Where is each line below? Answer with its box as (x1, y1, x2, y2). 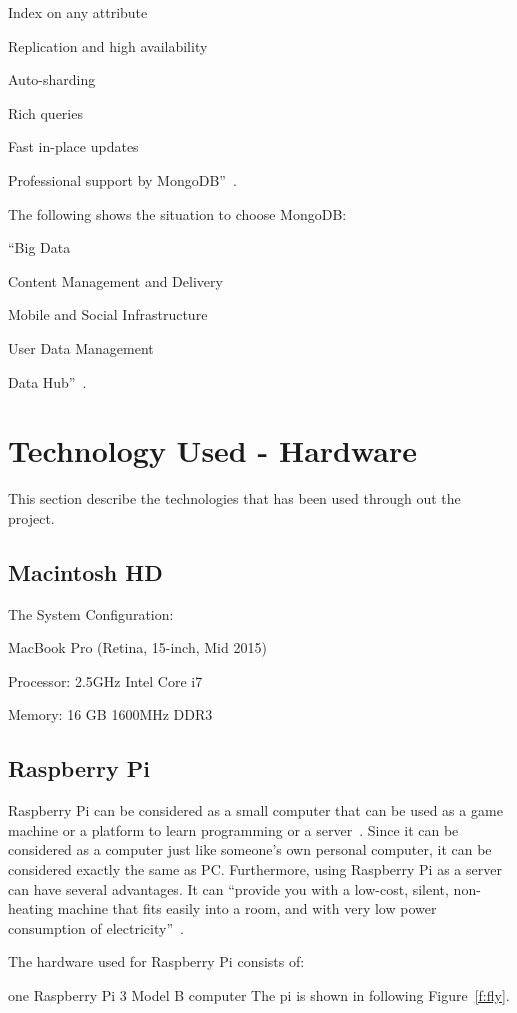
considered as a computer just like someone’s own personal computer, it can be (8, 839, 492, 860)
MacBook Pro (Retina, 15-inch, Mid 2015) (8, 637, 267, 658)
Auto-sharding (8, 69, 96, 90)
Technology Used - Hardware (8, 430, 417, 471)
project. (8, 507, 55, 528)
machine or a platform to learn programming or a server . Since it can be (8, 819, 459, 840)
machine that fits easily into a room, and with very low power (57, 898, 437, 919)
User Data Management (8, 337, 154, 358)
